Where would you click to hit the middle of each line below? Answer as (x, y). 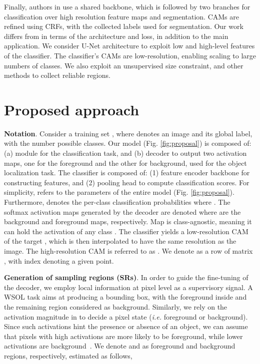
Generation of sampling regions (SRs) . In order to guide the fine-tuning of (126, 277)
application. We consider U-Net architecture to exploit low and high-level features (129, 46)
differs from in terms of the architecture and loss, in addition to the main (116, 36)
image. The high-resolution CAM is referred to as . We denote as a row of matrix (128, 251)
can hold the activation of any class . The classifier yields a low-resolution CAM (126, 231)
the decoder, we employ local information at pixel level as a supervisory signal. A (128, 287)
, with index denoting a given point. (59, 260)
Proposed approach (72, 109)
